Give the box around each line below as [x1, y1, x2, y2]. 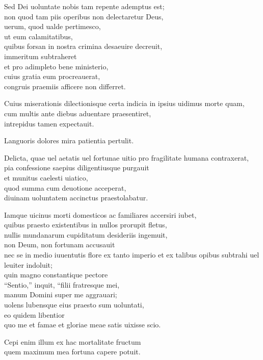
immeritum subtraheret [4, 50, 77, 61]
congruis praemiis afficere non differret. [4, 81, 126, 91]
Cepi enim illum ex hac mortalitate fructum [4, 336, 141, 347]
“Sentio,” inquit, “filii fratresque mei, [4, 279, 120, 290]
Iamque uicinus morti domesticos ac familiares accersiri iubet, [4, 209, 197, 220]
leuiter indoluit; [4, 259, 52, 270]
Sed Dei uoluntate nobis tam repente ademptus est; [4, 1, 165, 11]
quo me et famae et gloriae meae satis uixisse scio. [4, 319, 161, 330]
